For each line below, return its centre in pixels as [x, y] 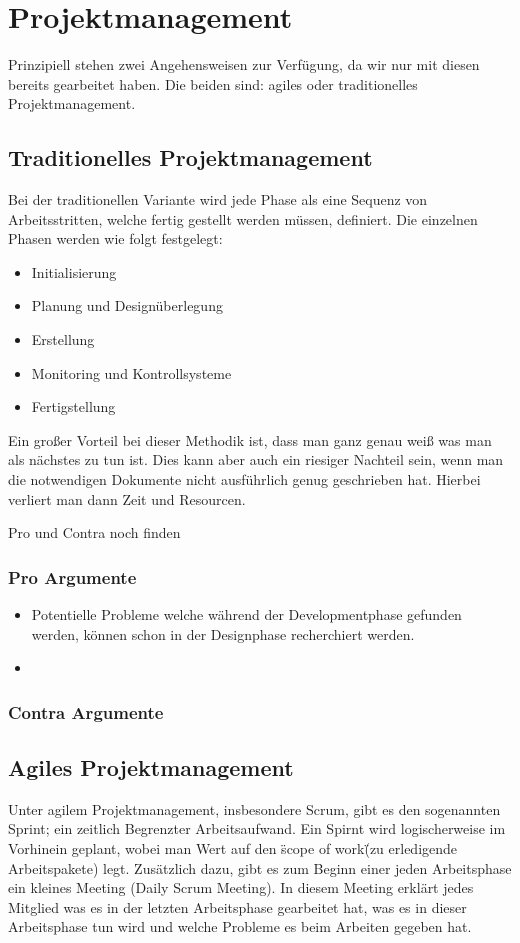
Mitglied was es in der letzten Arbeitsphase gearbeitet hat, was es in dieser [237, 906]
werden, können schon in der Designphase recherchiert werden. [223, 633]
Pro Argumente [72, 576]
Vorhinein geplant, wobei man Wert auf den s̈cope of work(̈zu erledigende [233, 848]
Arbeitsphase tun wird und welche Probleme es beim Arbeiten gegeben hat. [240, 926]
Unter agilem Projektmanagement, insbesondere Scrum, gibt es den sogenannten [254, 808]
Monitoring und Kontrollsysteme [131, 372]
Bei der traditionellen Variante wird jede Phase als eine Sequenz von [218, 199]
